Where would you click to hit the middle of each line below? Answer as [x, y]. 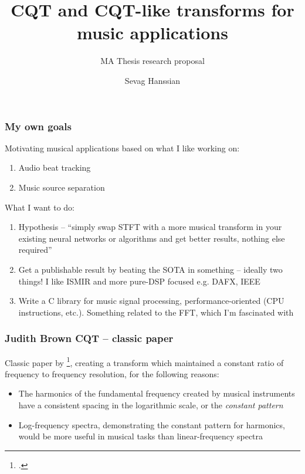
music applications [152, 33]
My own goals [38, 126]
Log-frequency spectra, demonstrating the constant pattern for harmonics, [152, 424]
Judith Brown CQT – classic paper [89, 338]
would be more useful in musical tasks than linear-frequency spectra [141, 436]
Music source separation [62, 187]
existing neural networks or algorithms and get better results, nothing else [152, 238]
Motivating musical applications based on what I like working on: [122, 148]
